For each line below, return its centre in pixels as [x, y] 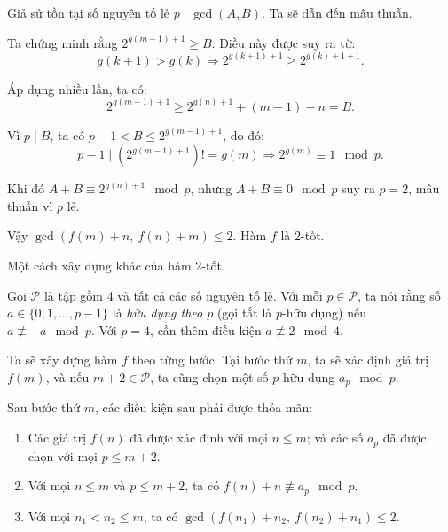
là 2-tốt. [303, 235]
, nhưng [211, 188]
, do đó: [244, 134]
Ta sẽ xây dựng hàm [63, 360]
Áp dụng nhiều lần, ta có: [77, 88]
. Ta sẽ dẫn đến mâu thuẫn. [337, 12]
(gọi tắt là [244, 313]
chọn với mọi [63, 455]
